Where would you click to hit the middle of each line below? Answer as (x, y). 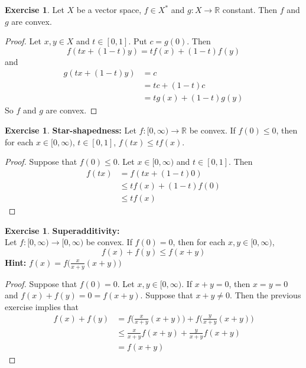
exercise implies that (42, 306)
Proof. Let (23, 41)
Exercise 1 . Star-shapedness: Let (71, 130)
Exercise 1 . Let (35, 9)
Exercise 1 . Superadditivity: (62, 230)
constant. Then (250, 9)
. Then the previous (266, 295)
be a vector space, (109, 9)
